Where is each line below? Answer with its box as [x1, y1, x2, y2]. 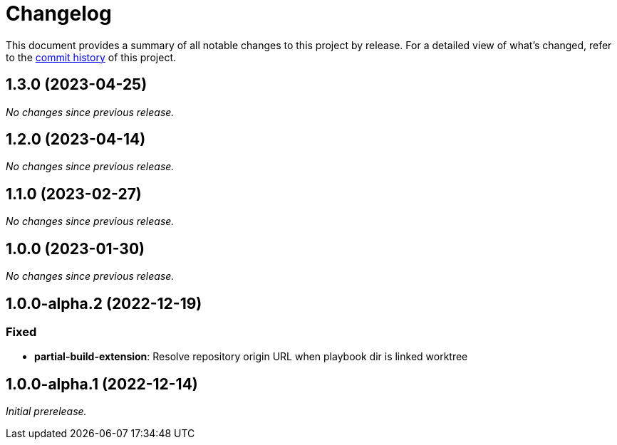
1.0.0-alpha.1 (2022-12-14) [6, 375, 198, 393]
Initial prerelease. [6, 405, 87, 418]
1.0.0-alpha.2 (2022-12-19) [6, 294, 202, 313]
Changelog [6, 1, 112, 26]
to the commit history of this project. [6, 51, 177, 63]
